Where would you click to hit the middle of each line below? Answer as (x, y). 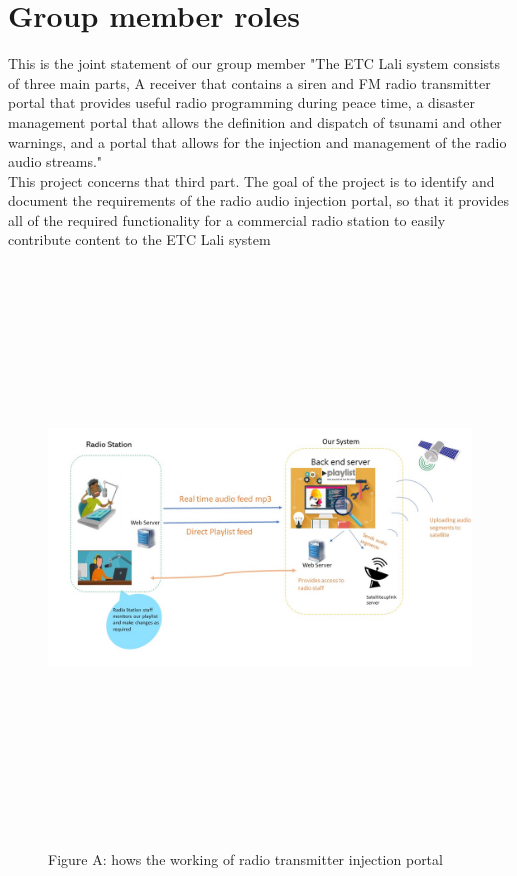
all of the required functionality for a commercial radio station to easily (227, 219)
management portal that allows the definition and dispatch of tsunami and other (255, 121)
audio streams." (55, 161)
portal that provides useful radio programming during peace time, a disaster (241, 102)
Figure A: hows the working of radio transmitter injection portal (245, 858)
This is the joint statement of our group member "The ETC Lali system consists (254, 63)
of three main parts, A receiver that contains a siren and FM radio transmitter (249, 82)
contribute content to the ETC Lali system (139, 239)
